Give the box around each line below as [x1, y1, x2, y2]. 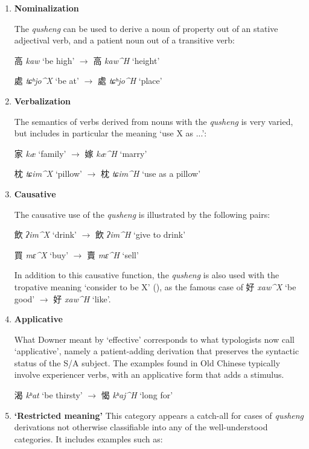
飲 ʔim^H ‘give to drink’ [95, 228, 186, 241]
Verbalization [14, 94, 71, 107]
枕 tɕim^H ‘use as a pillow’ [100, 167, 201, 180]
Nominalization [14, 2, 79, 14]
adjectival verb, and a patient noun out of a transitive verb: [14, 34, 235, 46]
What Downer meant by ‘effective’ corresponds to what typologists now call [14, 333, 295, 345]
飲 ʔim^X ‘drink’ [14, 228, 77, 241]
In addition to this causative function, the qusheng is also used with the [14, 269, 279, 281]
